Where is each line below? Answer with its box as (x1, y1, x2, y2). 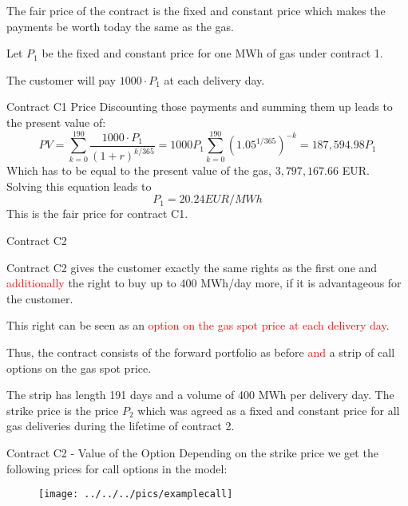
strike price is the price (6, 401, 119, 418)
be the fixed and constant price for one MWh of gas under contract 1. (42, 45, 383, 61)
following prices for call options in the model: (6, 460, 228, 476)
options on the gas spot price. (6, 359, 152, 376)
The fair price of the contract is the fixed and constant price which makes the (6, 2, 386, 18)
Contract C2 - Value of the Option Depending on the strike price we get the (6, 445, 378, 461)
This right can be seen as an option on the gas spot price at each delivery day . (6, 317, 390, 334)
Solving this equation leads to (6, 177, 152, 194)
